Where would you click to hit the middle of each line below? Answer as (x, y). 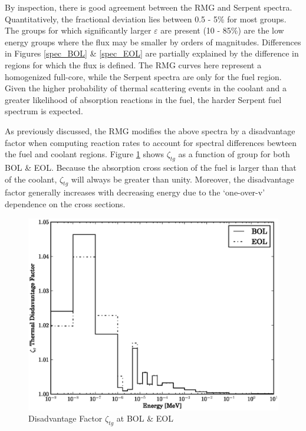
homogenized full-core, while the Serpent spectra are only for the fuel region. (143, 76)
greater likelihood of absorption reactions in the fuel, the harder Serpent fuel (143, 99)
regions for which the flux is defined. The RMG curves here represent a (133, 64)
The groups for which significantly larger (78, 30)
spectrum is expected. (44, 111)
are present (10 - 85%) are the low (222, 30)
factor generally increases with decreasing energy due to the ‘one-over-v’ (135, 192)
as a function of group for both (234, 154)
